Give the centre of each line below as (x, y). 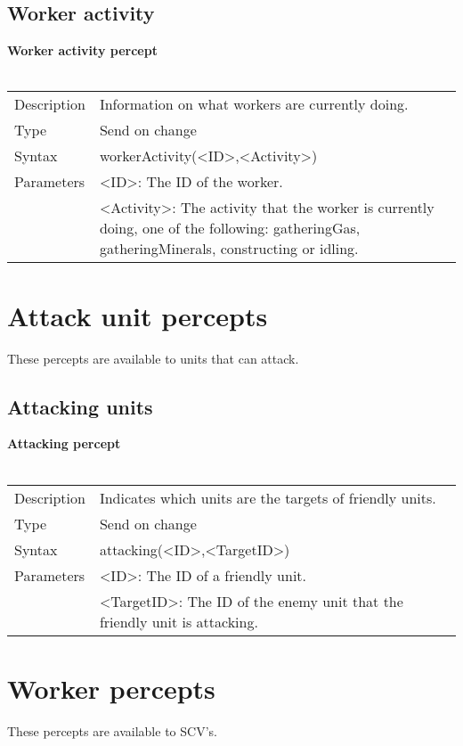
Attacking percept (64, 443)
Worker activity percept (82, 50)
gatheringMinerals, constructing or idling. (229, 249)
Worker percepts (111, 688)
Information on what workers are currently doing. (254, 104)
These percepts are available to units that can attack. (153, 358)
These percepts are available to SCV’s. (112, 730)
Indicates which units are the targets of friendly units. (268, 497)
